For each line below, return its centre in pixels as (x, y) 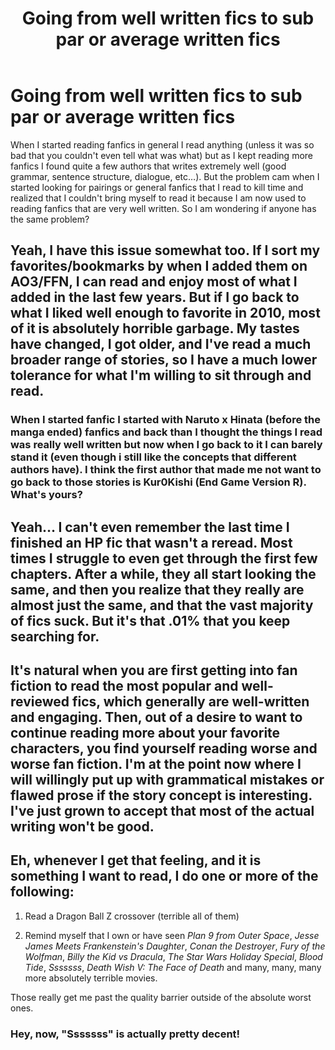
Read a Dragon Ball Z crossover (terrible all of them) (132, 916)
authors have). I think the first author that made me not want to (166, 470)
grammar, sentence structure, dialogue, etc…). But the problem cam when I (165, 176)
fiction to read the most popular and (124, 686)
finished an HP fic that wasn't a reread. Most (151, 542)
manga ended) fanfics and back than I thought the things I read (166, 432)
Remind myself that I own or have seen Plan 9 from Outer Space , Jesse (172, 935)
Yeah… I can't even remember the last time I (150, 527)
